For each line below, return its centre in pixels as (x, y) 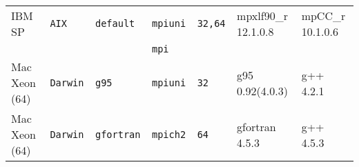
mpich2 (169, 134)
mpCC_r (323, 16)
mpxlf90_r (262, 16)
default (115, 23)
